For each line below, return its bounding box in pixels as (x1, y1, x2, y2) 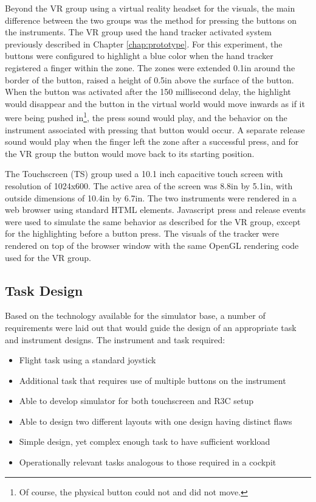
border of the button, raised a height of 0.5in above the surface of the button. (5, 73, 294, 86)
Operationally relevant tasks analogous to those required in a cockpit (19, 456, 276, 469)
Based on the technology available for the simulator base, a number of (5, 309, 266, 322)
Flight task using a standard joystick (19, 354, 156, 366)
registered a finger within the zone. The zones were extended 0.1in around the (5, 61, 295, 74)
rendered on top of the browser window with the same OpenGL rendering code (5, 239, 299, 251)
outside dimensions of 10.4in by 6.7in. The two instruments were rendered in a (5, 191, 297, 204)
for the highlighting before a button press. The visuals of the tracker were (5, 227, 279, 240)
